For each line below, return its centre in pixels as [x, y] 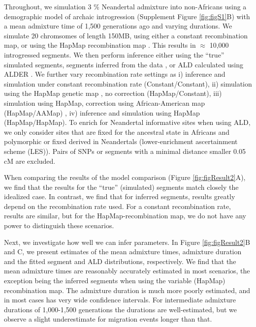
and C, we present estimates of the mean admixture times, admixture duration [123, 252]
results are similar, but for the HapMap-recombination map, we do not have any [125, 216]
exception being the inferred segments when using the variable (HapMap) [115, 281]
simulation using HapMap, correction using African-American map [104, 103]
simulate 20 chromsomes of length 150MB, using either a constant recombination [126, 35]
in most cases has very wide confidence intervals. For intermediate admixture [120, 300]
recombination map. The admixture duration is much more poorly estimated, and [127, 290]
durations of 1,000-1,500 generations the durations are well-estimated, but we [120, 309]
